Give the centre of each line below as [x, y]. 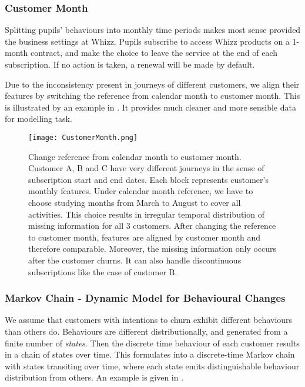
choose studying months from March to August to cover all [135, 202]
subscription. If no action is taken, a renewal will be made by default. [130, 64]
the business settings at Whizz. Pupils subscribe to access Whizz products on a [147, 41]
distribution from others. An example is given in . [94, 377]
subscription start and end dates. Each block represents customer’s [148, 179]
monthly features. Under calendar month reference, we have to [141, 191]
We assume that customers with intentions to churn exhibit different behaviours [149, 320]
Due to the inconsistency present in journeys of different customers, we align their [152, 84]
